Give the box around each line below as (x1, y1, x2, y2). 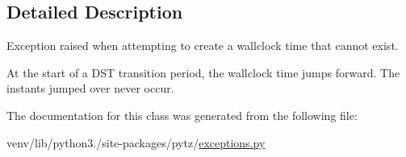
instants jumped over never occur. (6, 80, 174, 97)
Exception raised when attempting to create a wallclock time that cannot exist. (6, 37, 399, 54)
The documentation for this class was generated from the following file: (6, 106, 358, 123)
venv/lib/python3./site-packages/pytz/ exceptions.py (6, 134, 266, 151)
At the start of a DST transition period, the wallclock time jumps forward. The (6, 64, 400, 81)
